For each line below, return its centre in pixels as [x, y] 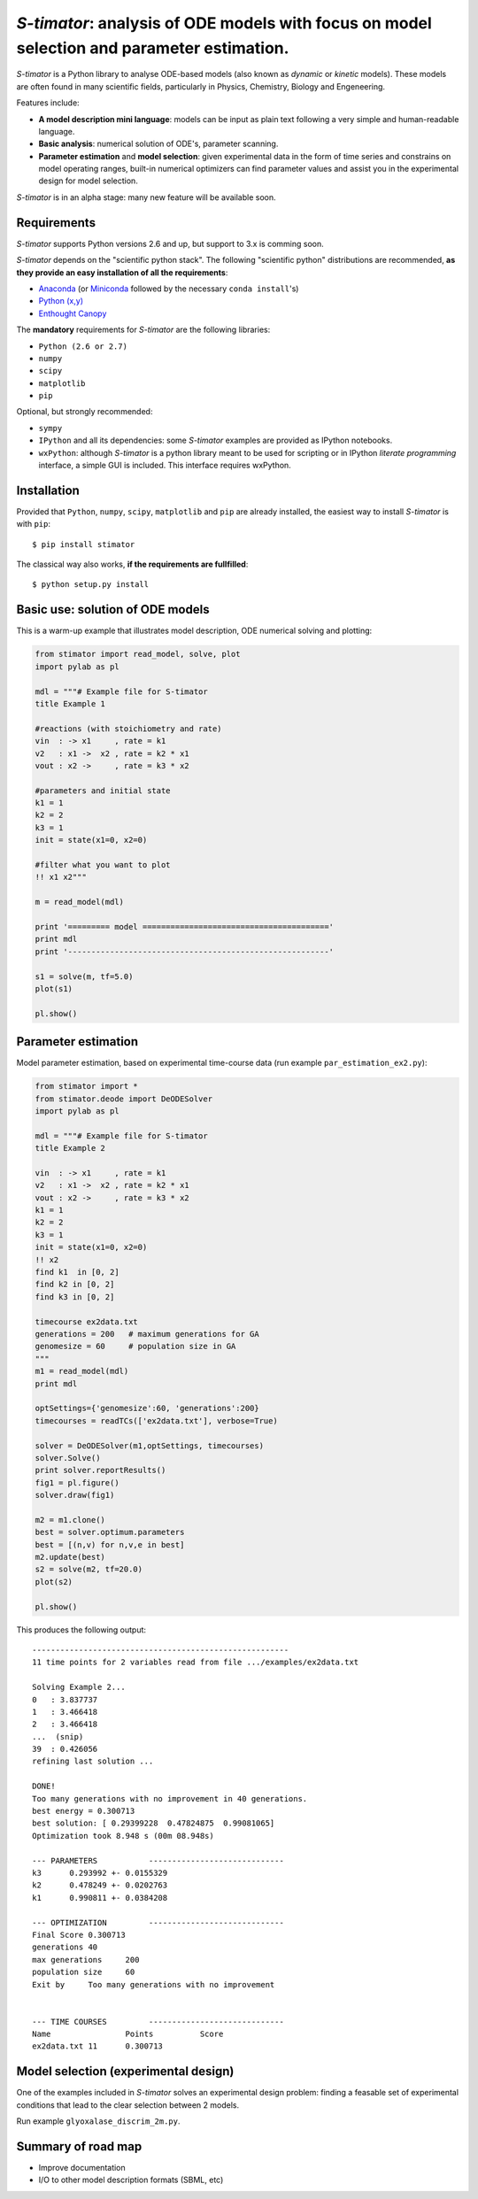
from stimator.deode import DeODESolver [123, 1099]
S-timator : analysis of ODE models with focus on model [224, 23]
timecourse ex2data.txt [87, 1322]
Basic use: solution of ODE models [113, 610]
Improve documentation [82, 2168]
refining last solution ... [93, 1761]
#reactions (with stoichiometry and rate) [128, 729]
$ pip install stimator [84, 544]
